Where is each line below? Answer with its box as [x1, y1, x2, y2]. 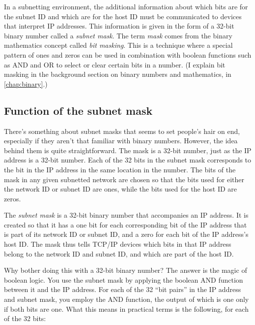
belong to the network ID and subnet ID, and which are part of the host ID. [4, 248, 234, 259]
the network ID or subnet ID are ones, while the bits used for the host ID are [4, 184, 237, 194]
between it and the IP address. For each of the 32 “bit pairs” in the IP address [4, 284, 241, 294]
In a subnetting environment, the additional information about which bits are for [4, 1, 248, 11]
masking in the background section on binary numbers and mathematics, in [4, 69, 231, 79]
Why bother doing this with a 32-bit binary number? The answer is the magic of [4, 265, 247, 275]
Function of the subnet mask [4, 102, 153, 118]
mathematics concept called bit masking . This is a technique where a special [4, 40, 233, 50]
